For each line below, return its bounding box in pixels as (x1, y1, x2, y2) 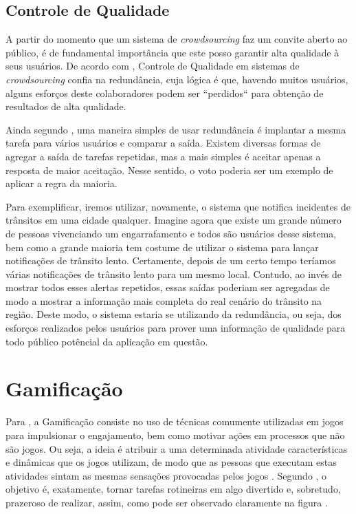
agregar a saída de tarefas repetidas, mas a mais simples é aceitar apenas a (5, 149, 321, 163)
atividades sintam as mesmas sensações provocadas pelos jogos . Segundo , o (5, 468, 327, 482)
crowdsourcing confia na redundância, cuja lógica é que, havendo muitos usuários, (5, 72, 348, 86)
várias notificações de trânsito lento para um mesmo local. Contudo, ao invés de (5, 266, 342, 281)
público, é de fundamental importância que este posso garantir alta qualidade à (5, 45, 340, 59)
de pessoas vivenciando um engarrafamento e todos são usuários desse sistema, (5, 226, 337, 240)
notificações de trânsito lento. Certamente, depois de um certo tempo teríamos (5, 253, 336, 268)
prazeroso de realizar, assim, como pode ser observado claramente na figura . (5, 495, 328, 509)
